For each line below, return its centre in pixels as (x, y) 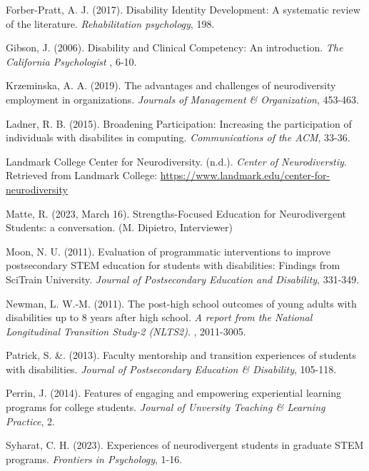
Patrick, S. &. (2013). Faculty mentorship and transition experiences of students (181, 355)
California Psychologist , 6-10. (71, 61)
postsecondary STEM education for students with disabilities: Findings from (173, 265)
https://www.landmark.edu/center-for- (245, 175)
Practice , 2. (30, 421)
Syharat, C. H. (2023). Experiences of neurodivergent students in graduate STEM (185, 445)
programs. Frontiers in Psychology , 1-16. (94, 459)
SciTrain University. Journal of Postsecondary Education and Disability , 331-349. (183, 279)
